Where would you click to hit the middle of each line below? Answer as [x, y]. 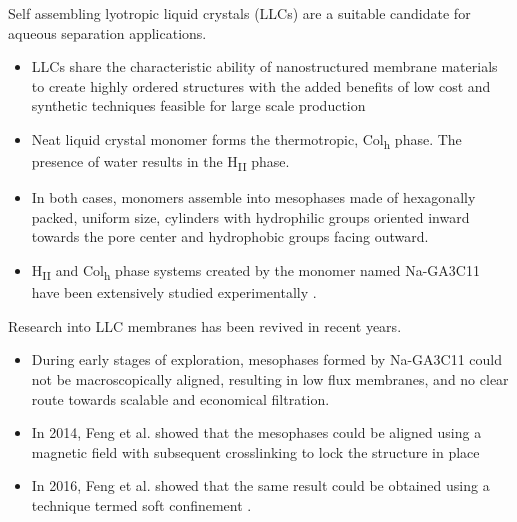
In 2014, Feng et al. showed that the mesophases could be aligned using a [256, 432]
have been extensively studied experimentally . [174, 292]
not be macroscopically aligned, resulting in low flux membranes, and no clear [270, 378]
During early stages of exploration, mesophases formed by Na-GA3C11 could [267, 359]
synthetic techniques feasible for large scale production [198, 105]
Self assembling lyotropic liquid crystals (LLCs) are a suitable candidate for [239, 13]
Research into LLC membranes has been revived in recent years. [205, 325]
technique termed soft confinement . [141, 504]
